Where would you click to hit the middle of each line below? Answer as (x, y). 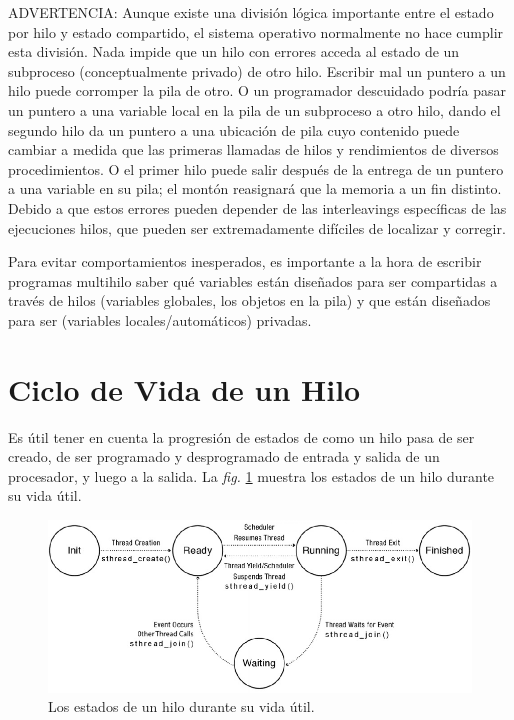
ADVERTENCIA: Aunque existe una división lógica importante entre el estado (251, 12)
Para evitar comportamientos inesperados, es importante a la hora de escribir (245, 261)
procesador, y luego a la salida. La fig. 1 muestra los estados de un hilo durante (251, 475)
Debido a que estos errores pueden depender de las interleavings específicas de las (257, 207)
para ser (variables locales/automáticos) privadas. (160, 319)
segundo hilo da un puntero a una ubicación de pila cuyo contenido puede (234, 129)
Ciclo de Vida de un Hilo (184, 388)
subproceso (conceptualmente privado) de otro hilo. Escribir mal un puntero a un (257, 70)
